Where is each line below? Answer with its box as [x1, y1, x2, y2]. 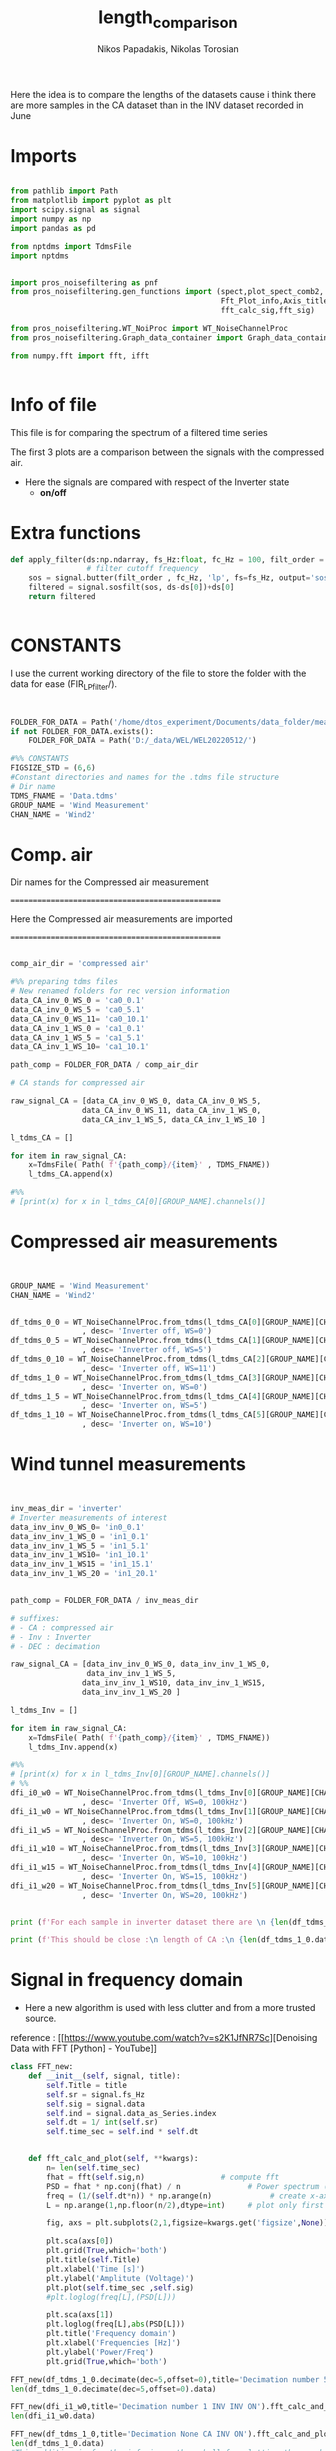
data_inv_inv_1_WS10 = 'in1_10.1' [10, 1550, 150, 1560]
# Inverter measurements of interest [10, 1512, 168, 1523]
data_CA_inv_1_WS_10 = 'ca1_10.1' [10, 1042, 150, 1052]
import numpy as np [10, 214, 92, 225]
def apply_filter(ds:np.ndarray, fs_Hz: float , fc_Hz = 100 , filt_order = [10, 554, 325, 565]
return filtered [28, 592, 97, 602]
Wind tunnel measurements [10, 1453, 247, 1476]
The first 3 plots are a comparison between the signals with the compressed [10, 446, 325, 458]
